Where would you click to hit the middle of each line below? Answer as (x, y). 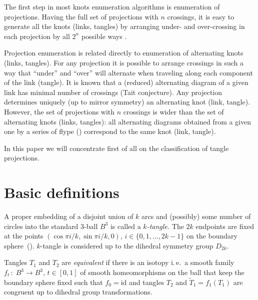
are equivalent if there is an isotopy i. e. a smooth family (148, 262)
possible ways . (104, 36)
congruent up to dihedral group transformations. (78, 292)
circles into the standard (41, 226)
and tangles (147, 282)
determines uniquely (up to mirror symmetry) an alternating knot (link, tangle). (127, 102)
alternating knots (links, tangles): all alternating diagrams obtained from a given (128, 121)
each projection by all (37, 36)
